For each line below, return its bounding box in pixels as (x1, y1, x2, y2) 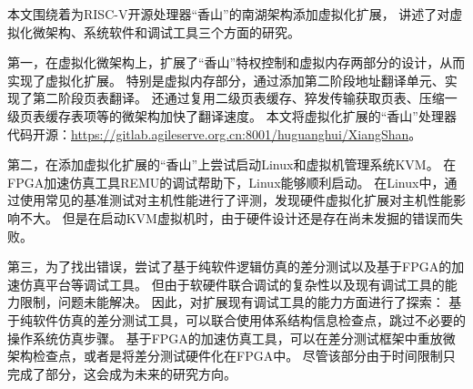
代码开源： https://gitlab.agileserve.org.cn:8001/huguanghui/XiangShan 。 (7, 124, 422, 143)
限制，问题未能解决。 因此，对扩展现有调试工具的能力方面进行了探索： (19, 292, 445, 312)
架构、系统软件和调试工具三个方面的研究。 (45, 22, 300, 41)
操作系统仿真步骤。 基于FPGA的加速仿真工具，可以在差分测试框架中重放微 (7, 328, 456, 347)
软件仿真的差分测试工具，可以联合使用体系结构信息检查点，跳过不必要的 (32, 310, 466, 329)
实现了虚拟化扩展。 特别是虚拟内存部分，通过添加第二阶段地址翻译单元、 (7, 70, 445, 89)
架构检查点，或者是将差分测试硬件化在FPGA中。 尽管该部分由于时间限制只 (7, 346, 456, 365)
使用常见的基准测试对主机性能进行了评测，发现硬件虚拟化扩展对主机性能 (19, 190, 453, 210)
